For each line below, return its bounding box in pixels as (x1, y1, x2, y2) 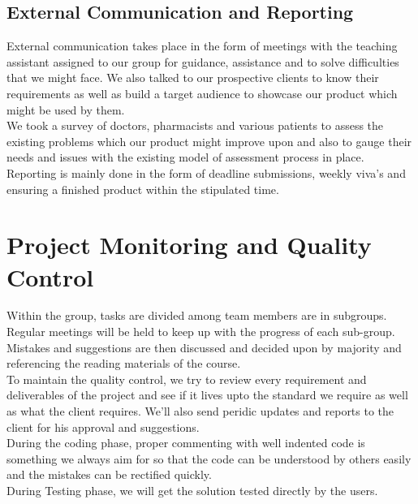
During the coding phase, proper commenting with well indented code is (6, 434, 365, 451)
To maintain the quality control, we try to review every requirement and (6, 370, 367, 387)
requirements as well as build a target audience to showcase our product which (6, 84, 398, 101)
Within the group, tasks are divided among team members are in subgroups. (6, 307, 387, 324)
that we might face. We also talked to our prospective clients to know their (6, 69, 379, 86)
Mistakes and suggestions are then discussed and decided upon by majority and (6, 338, 402, 355)
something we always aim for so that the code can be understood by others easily (6, 450, 412, 467)
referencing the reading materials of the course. (6, 355, 241, 372)
